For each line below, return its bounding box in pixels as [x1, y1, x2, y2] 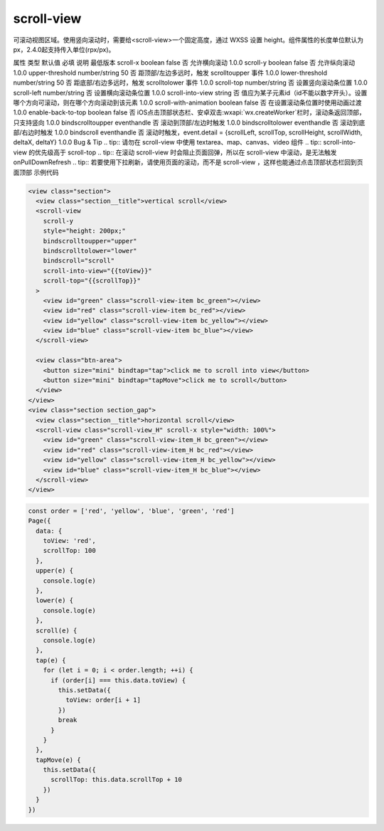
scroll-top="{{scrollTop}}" [43, 277, 142, 285]
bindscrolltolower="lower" [43, 246, 138, 255]
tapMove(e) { [36, 756, 81, 764]
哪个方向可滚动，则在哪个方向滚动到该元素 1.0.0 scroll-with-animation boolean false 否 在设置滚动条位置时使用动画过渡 [13, 98, 362, 107]
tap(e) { [36, 656, 66, 665]
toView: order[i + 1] [65, 696, 142, 704]
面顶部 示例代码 [13, 168, 59, 176]
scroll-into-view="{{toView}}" [43, 267, 152, 275]
